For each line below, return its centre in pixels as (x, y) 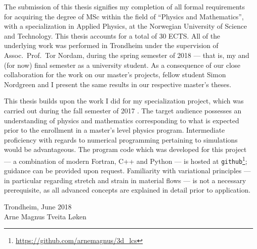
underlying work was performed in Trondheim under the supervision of (111, 45)
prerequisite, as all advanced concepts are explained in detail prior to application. (127, 190)
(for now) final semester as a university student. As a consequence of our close (122, 65)
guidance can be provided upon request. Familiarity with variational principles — (128, 171)
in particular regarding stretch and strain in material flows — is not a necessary (125, 180)
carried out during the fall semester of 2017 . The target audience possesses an (123, 110)
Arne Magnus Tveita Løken (45, 216)
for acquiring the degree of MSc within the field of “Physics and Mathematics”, (124, 16)
